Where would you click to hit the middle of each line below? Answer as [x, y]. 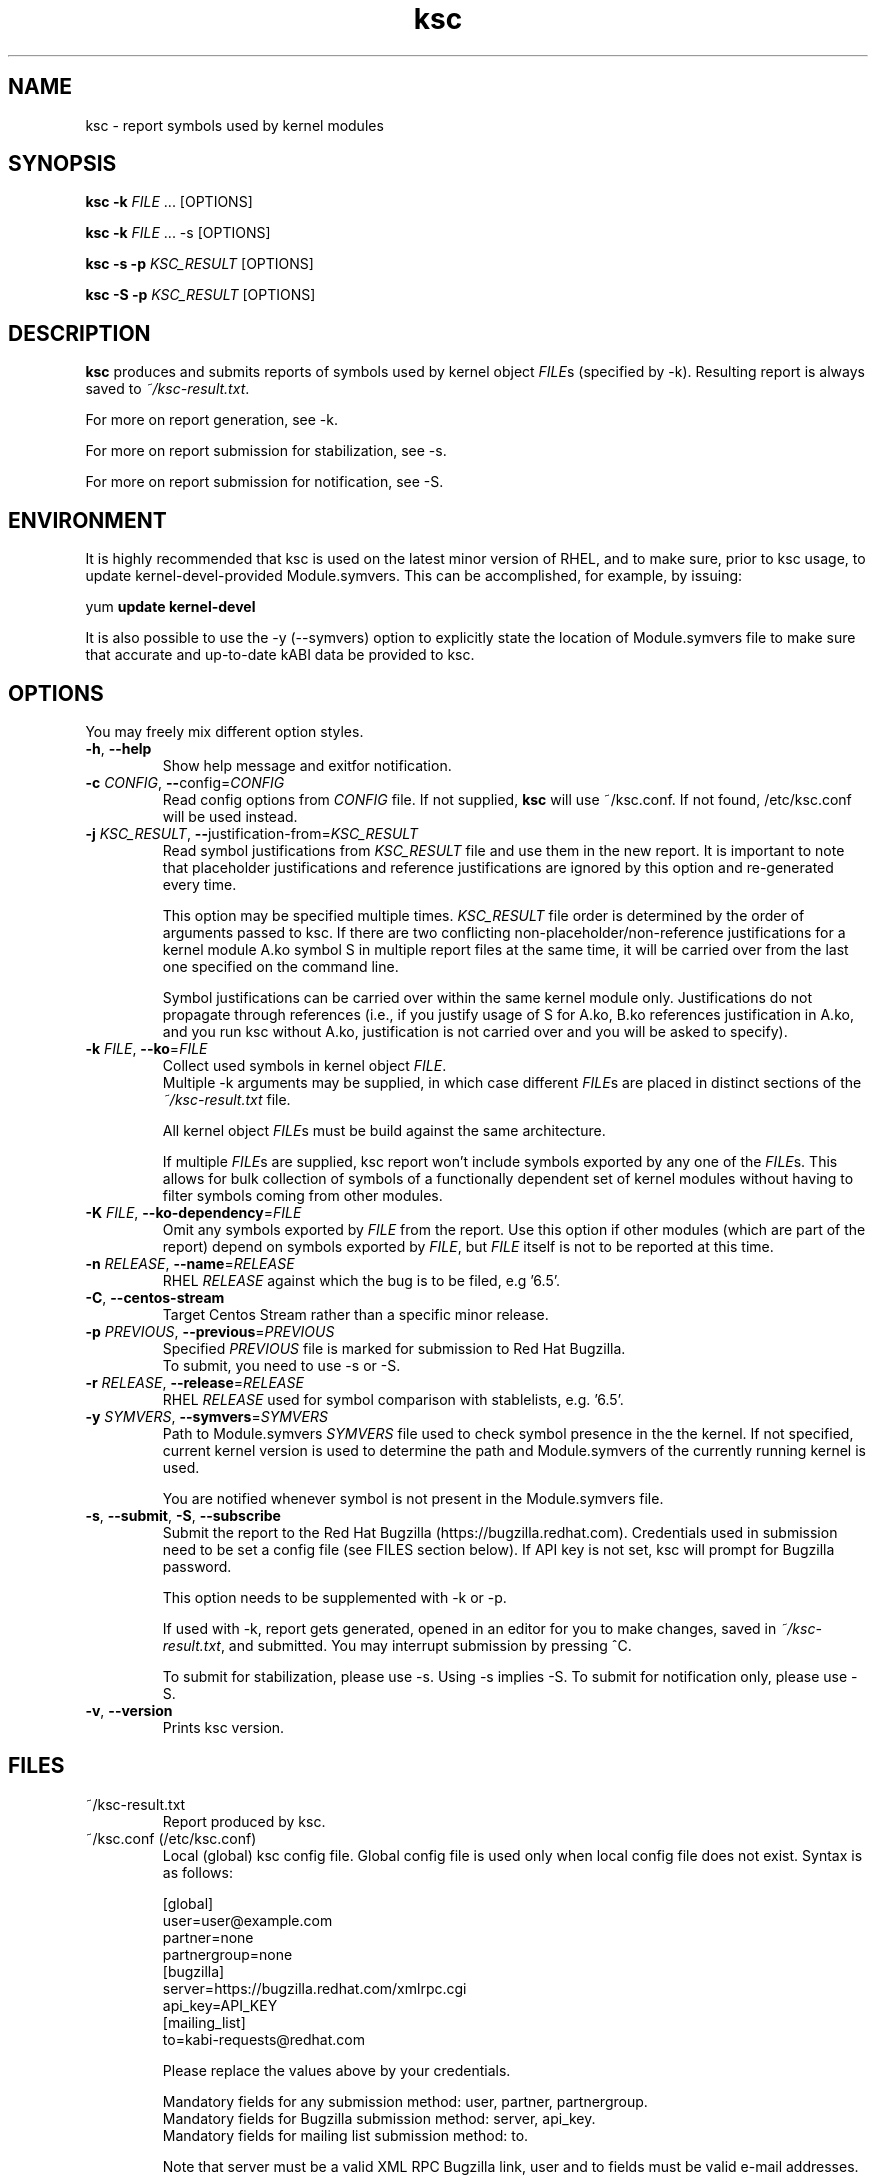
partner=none [208, 1937]
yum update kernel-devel [170, 607]
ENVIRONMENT [87, 520]
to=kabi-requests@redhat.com [263, 2039]
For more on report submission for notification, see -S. [264, 482]
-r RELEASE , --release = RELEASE [194, 1382]
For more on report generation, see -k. [212, 420]
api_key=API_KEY [220, 2005]
